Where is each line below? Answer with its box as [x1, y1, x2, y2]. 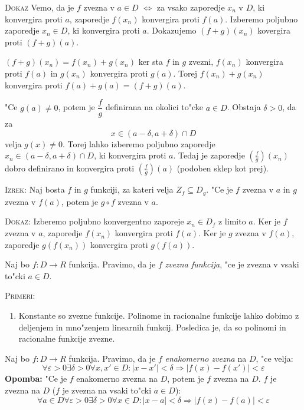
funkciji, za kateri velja [90, 183, 174, 196]
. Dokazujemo [146, 24, 197, 37]
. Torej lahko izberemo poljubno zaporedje [62, 137, 215, 150]
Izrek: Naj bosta [5, 183, 65, 196]
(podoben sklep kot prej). [176, 162, 269, 174]
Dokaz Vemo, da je [5, 1, 74, 13]
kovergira [257, 24, 290, 37]
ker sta [138, 55, 163, 68]
